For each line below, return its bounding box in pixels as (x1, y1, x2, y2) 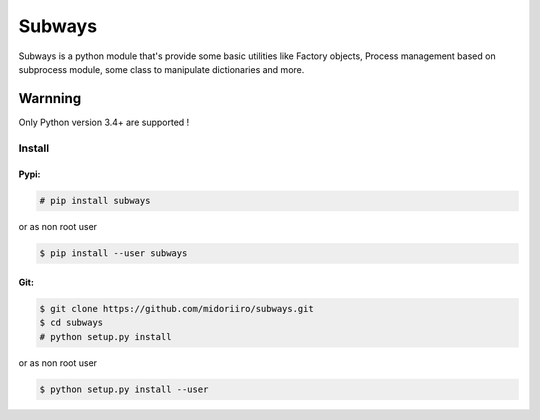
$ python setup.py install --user (39, 383, 209, 395)
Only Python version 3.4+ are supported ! (18, 116, 190, 128)
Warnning (18, 90, 82, 107)
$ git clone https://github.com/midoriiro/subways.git (39, 303, 314, 314)
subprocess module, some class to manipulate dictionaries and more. (18, 63, 305, 75)
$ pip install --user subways (39, 248, 188, 259)
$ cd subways (39, 317, 104, 329)
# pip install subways (39, 195, 151, 207)
